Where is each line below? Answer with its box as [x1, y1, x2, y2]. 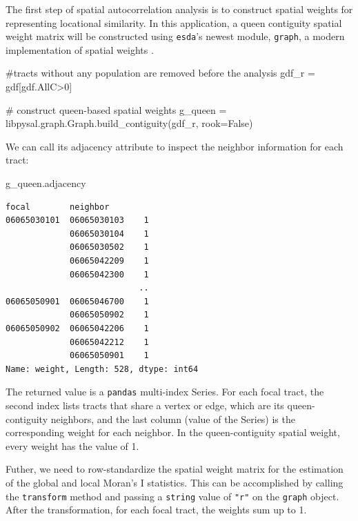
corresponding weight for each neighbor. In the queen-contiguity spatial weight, [6, 425, 340, 440]
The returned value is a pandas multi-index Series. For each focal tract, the [6, 384, 324, 399]
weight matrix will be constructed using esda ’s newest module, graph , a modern [6, 29, 345, 43]
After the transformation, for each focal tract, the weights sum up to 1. [6, 502, 307, 517]
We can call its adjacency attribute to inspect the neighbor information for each [6, 139, 344, 153]
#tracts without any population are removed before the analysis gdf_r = [6, 66, 315, 80]
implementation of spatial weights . [6, 42, 154, 57]
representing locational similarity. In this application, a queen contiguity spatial [6, 15, 342, 30]
